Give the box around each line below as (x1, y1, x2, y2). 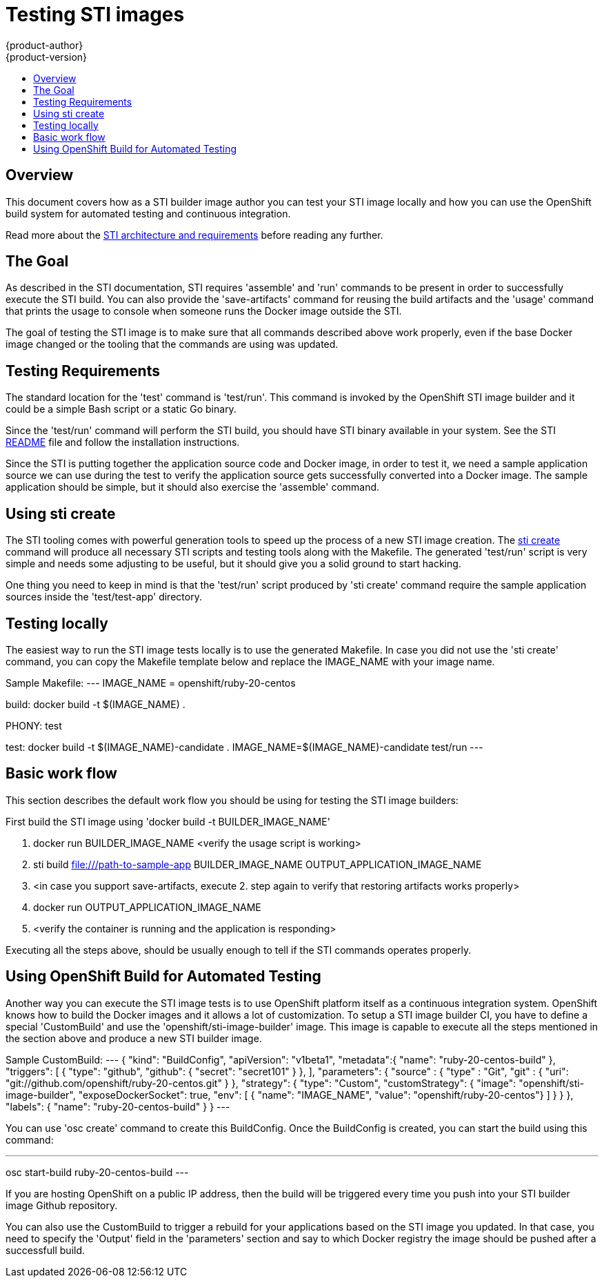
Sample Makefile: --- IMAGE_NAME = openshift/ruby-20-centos (6, 676, 296, 689)
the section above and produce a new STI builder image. (6, 1032, 262, 1044)
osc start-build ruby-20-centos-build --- (6, 1166, 189, 1178)
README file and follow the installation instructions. (6, 436, 240, 449)
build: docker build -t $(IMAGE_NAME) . (6, 698, 185, 710)
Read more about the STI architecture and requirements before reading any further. (6, 228, 383, 241)
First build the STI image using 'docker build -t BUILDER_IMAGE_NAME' (6, 815, 330, 827)
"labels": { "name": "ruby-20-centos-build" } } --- (6, 1100, 230, 1113)
